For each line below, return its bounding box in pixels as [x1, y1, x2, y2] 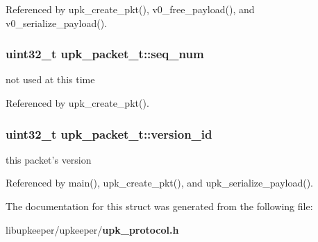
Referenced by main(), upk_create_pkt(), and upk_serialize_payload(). [6, 175, 313, 190]
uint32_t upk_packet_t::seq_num [6, 45, 204, 62]
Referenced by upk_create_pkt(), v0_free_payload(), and [6, 2, 255, 16]
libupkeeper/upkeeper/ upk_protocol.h [6, 222, 179, 236]
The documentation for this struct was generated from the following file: [6, 199, 313, 213]
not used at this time [6, 72, 95, 87]
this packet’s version [6, 152, 92, 166]
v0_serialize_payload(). [6, 15, 107, 30]
